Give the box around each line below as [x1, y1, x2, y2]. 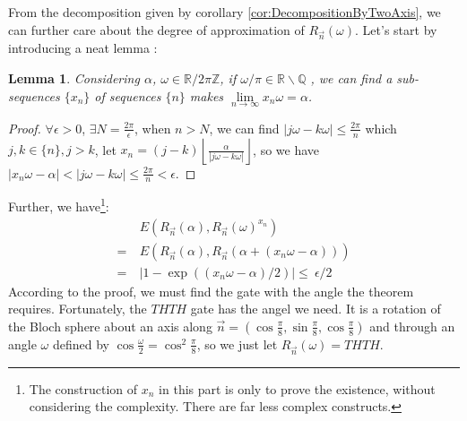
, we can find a [310, 68, 393, 87]
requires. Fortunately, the [8, 299, 147, 318]
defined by [52, 334, 109, 353]
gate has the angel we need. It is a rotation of [190, 299, 441, 318]
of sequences [94, 86, 161, 105]
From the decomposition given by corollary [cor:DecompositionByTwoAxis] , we [8, 3, 441, 21]
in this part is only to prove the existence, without [159, 379, 436, 398]
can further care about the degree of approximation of [8, 20, 305, 39]
